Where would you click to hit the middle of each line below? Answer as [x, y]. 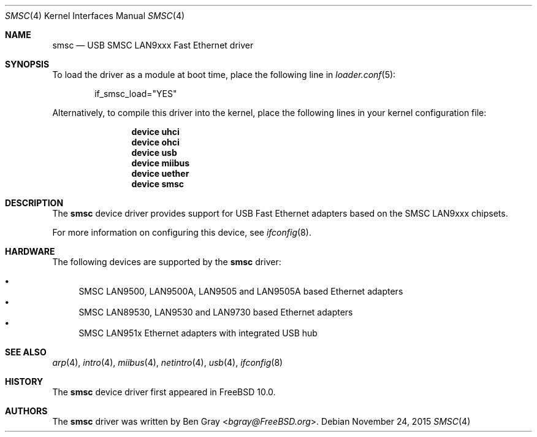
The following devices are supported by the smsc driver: [167, 262]
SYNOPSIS [27, 64]
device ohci [155, 142]
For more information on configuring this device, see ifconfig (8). [182, 232]
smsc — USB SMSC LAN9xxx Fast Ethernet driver [153, 45]
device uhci [155, 132]
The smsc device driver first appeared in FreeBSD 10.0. [164, 392]
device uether [160, 173]
